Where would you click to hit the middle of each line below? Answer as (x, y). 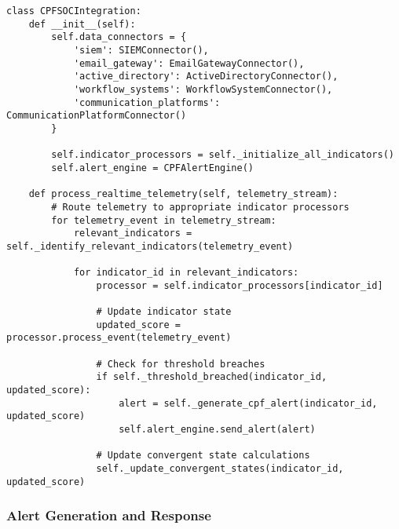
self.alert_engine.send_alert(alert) (217, 429)
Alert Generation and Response (109, 515)
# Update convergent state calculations (203, 456)
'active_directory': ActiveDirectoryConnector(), (206, 77)
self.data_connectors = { (119, 37)
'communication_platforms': (147, 102)
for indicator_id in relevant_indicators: (186, 273)
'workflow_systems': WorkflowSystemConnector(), (203, 89)
